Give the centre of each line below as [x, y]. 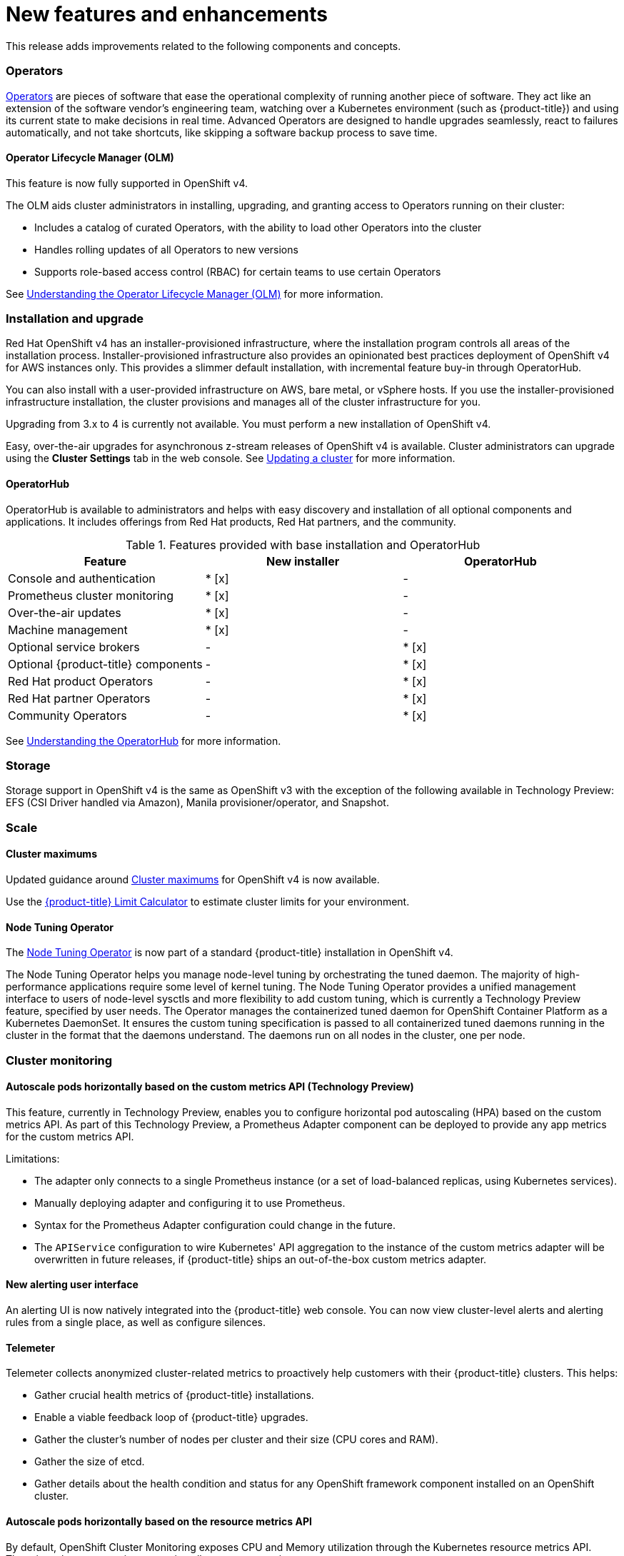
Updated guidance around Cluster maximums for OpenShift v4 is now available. [193, 880]
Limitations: [33, 1158]
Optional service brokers [74, 647]
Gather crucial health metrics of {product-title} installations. [174, 1395]
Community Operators [67, 715]
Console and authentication [82, 578]
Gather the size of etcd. [90, 1462]
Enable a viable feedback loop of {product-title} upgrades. [171, 1417]
